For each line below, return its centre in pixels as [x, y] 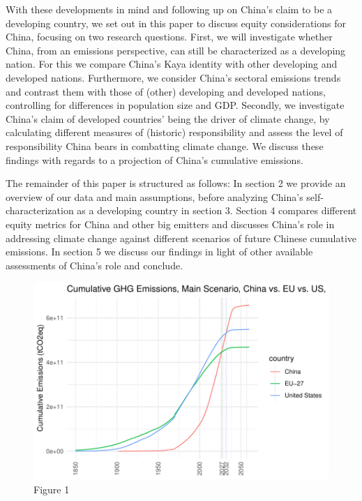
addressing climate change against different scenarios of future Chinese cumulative [181, 238]
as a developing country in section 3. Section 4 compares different [217, 210]
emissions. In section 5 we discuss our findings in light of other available [159, 252]
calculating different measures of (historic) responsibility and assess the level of [174, 132]
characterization [40, 210]
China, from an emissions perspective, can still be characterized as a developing [176, 50]
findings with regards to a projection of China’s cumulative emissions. [154, 159]
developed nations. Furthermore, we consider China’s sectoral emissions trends [173, 77]
